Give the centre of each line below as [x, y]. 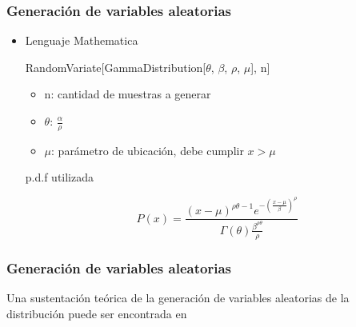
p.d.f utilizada [60, 177]
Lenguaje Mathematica [82, 40]
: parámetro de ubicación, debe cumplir [148, 150]
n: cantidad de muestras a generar [128, 94]
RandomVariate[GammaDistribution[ [116, 67]
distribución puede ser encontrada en [97, 313]
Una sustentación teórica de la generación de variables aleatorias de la [178, 297]
